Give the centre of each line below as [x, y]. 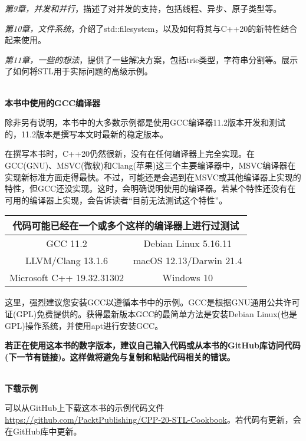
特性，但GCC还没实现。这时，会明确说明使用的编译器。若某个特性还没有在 [150, 188]
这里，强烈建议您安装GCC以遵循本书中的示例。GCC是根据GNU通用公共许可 [152, 302]
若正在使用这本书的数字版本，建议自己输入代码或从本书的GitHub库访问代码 [153, 345]
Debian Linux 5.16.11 [187, 243]
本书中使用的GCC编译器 [52, 102]
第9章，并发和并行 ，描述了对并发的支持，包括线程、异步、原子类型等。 [143, 8]
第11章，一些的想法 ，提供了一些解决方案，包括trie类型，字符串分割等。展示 [152, 59]
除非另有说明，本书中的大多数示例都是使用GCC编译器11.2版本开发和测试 [145, 122]
